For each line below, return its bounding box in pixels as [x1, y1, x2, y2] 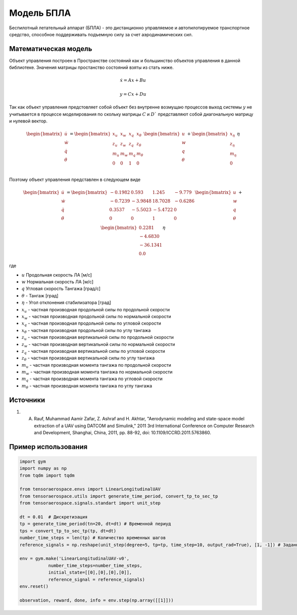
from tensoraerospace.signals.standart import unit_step [19, 501, 161, 506]
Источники [9, 395, 46, 404]
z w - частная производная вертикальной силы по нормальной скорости [21, 341, 175, 348]
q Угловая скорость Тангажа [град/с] [21, 285, 101, 292]
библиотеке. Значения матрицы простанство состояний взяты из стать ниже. [9, 64, 174, 70]
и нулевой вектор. [9, 118, 48, 124]
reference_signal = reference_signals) [48, 576, 146, 582]
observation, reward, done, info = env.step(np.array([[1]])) [19, 597, 174, 603]
